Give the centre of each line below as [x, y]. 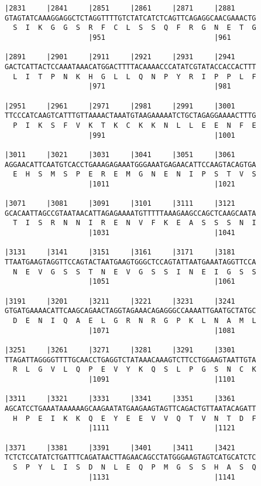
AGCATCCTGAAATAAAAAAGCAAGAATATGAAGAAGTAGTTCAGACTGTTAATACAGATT [130, 408]
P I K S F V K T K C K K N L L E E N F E [135, 125]
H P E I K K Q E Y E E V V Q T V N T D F [135, 418]
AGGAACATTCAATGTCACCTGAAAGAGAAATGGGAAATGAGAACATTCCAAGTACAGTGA [130, 164]
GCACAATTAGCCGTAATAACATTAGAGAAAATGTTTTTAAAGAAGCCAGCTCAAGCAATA [130, 213]
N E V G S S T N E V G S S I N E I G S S [135, 272]
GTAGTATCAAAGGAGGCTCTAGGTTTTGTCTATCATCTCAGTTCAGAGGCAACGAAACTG [130, 18]
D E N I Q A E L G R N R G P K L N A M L [135, 321]
